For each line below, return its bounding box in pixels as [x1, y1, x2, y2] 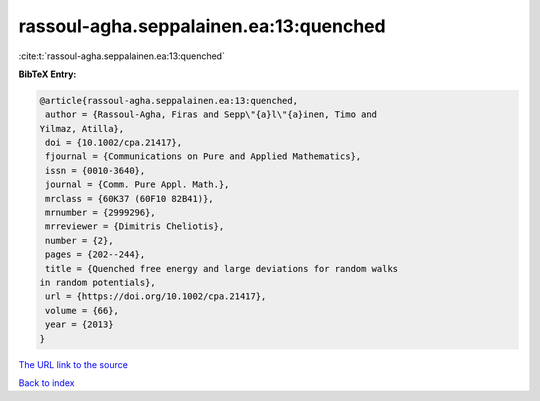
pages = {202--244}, [45, 249, 146, 260]
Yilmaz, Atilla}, [39, 123, 125, 134]
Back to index [18, 376, 75, 389]
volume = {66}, [45, 305, 120, 316]
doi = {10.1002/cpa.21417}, [45, 137, 183, 149]
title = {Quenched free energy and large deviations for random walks [45, 263, 399, 274]
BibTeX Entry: [18, 68, 77, 80]
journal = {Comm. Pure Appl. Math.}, [45, 179, 230, 190]
